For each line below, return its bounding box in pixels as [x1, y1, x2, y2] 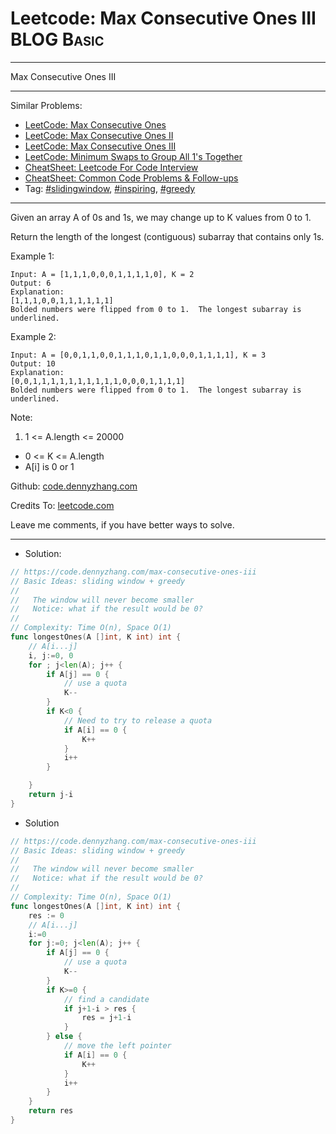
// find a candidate [63, 994, 150, 1004]
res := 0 [28, 910, 65, 921]
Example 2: [10, 330, 57, 342]
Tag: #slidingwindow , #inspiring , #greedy [24, 182, 196, 194]
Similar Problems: [10, 99, 83, 111]
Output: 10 [10, 358, 56, 369]
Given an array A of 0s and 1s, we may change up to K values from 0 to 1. [10, 211, 312, 223]
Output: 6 [10, 278, 52, 288]
